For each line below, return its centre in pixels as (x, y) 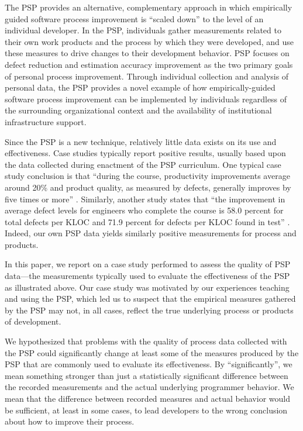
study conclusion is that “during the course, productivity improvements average (147, 176)
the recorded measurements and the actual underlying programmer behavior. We (149, 387)
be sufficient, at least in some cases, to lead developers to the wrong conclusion (146, 410)
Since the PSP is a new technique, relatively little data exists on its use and (141, 141)
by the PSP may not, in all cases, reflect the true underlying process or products (149, 310)
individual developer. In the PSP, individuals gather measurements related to (143, 30)
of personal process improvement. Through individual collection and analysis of (147, 76)
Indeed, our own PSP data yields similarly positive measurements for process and (151, 233)
